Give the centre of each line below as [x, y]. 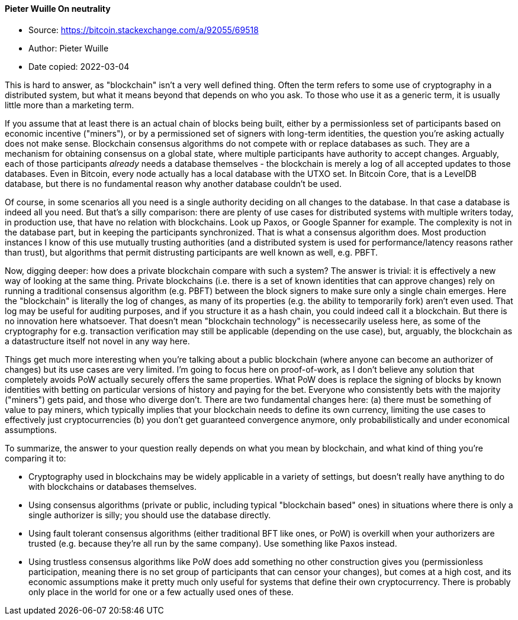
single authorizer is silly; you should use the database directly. [150, 515]
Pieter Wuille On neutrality [58, 9]
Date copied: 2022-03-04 [79, 66]
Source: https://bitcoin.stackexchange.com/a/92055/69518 [144, 30]
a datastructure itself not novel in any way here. [97, 341]
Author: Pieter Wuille [69, 48]
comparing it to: [36, 458]
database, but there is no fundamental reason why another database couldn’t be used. [173, 183]
